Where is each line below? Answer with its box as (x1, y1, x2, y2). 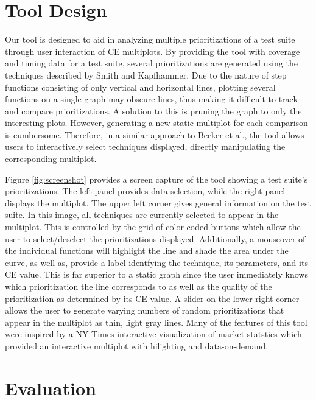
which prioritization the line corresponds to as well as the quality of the (5, 280, 272, 292)
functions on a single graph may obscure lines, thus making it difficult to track (5, 93, 298, 105)
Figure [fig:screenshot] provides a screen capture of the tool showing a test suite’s (5, 172, 308, 185)
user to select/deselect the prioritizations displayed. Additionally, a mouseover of (5, 232, 306, 245)
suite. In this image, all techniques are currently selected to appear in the (5, 208, 279, 221)
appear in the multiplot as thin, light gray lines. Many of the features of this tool (5, 315, 307, 328)
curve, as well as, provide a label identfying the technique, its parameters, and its (5, 256, 308, 268)
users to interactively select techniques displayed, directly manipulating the (5, 140, 286, 153)
